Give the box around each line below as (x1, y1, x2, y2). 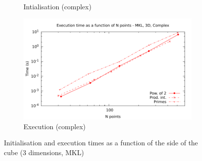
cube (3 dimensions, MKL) (4, 147, 84, 157)
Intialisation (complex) (23, 1, 91, 11)
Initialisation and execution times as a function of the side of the (4, 138, 198, 148)
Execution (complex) (23, 121, 86, 131)
